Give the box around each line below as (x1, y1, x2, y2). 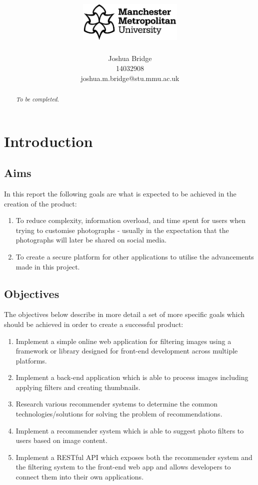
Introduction (4, 130, 93, 151)
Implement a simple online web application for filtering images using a (15, 335, 231, 346)
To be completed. (15, 94, 59, 103)
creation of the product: (4, 198, 77, 208)
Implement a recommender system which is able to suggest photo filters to (15, 425, 244, 435)
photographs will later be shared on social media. (15, 234, 167, 245)
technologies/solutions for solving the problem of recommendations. (15, 408, 222, 419)
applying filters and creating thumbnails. (15, 381, 140, 392)
